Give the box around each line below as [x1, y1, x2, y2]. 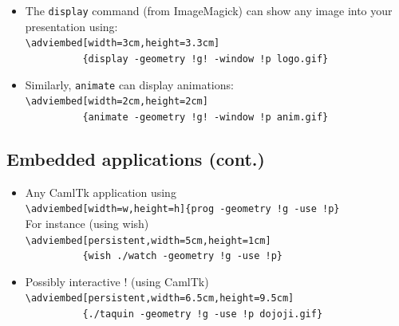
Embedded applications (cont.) [6, 146, 265, 171]
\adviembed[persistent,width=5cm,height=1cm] [25, 234, 271, 246]
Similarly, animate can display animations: [25, 76, 234, 92]
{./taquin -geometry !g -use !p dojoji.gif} [82, 308, 323, 320]
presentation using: [25, 18, 118, 34]
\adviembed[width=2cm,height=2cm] [25, 96, 208, 108]
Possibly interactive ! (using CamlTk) [25, 273, 209, 289]
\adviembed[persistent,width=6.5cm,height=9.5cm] [25, 293, 294, 304]
